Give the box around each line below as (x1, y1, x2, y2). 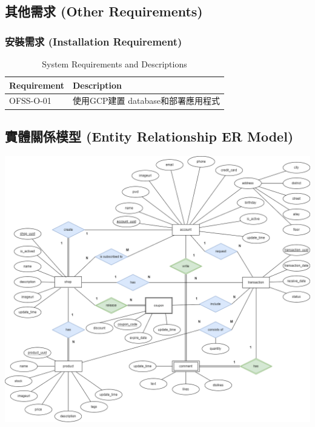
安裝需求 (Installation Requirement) (5, 33, 182, 49)
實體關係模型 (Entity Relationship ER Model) (5, 126, 294, 145)
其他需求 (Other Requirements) (5, 2, 203, 21)
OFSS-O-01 (9, 94, 51, 107)
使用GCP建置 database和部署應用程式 (72, 94, 220, 107)
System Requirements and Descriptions (42, 58, 187, 70)
